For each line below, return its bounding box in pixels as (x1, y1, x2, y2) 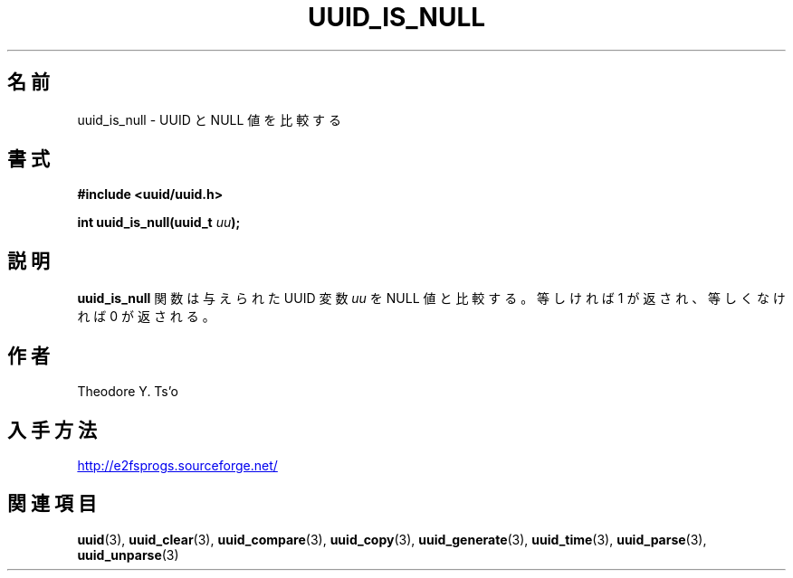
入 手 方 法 (7, 418, 97, 441)
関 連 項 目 (7, 492, 97, 516)
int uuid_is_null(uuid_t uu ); (77, 214, 241, 231)
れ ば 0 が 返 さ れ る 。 (77, 308, 215, 325)
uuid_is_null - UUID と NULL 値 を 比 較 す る (77, 111, 342, 128)
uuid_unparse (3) (77, 546, 179, 563)
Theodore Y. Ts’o (77, 384, 178, 400)
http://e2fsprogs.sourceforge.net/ (77, 457, 278, 473)
